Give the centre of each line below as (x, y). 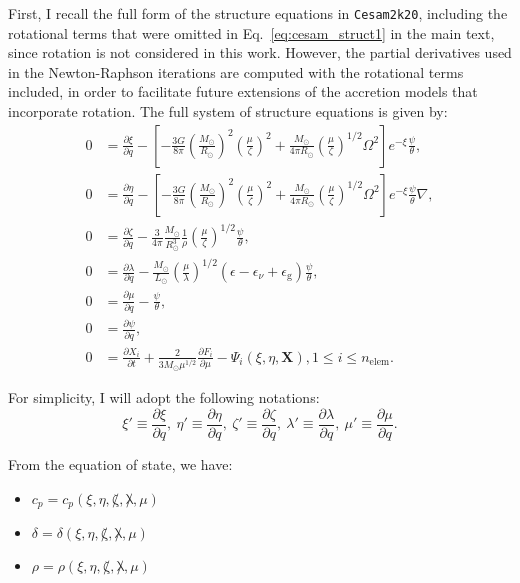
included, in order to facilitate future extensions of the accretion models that (243, 91)
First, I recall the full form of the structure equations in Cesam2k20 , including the (258, 13)
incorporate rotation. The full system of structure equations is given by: (228, 111)
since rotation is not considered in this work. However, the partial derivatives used (260, 52)
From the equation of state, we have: (120, 463)
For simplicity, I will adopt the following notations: (164, 397)
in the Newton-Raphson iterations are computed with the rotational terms (236, 71)
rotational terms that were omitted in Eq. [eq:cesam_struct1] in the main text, (251, 32)
